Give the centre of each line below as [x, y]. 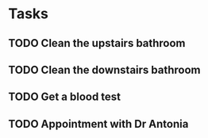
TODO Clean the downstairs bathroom [104, 69]
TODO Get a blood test [65, 97]
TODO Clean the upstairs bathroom [97, 43]
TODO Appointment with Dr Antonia [98, 124]
